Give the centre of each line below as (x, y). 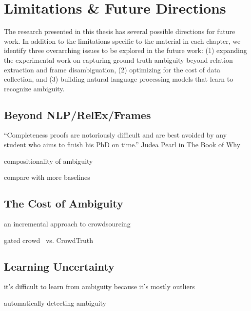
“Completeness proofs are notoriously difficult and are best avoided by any (116, 135)
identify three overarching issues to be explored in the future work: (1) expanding (125, 50)
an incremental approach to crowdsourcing (67, 224)
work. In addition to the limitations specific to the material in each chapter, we (122, 41)
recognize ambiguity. (34, 88)
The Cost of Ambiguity (64, 203)
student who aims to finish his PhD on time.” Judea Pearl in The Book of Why (122, 145)
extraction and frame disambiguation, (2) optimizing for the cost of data (112, 69)
